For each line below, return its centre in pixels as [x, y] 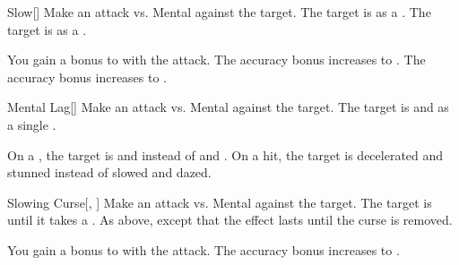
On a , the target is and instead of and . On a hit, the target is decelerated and [225, 154]
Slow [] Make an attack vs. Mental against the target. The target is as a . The [219, 12]
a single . [32, 124]
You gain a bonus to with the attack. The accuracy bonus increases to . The [217, 60]
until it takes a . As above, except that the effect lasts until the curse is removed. [230, 220]
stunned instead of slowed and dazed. [109, 172]
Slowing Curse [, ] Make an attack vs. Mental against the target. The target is [220, 202]
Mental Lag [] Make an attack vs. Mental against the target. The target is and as [228, 107]
